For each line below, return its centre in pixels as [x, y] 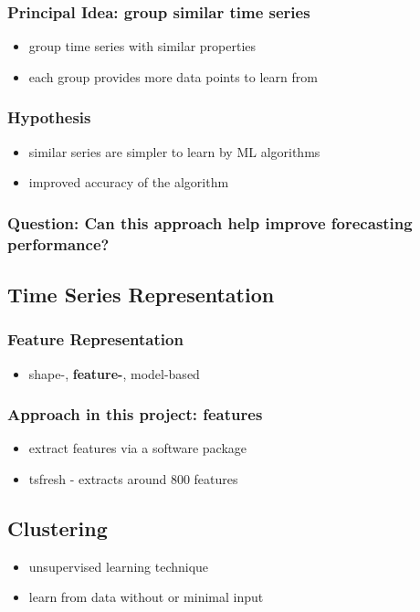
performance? [58, 243]
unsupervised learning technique [119, 566]
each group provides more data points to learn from [173, 76]
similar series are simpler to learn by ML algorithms [174, 151]
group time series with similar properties [142, 46]
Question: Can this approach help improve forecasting [210, 222]
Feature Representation [95, 339]
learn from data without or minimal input [146, 597]
